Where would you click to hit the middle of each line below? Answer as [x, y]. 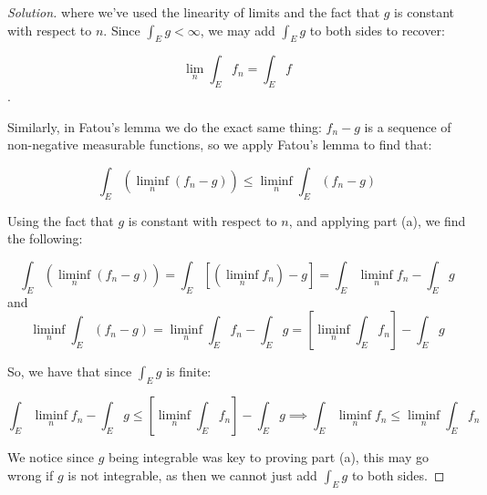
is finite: [189, 371]
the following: [45, 238]
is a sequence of [408, 126]
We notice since [51, 457]
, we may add [238, 30]
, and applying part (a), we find [377, 220]
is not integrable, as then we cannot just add [192, 474]
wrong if [31, 474]
